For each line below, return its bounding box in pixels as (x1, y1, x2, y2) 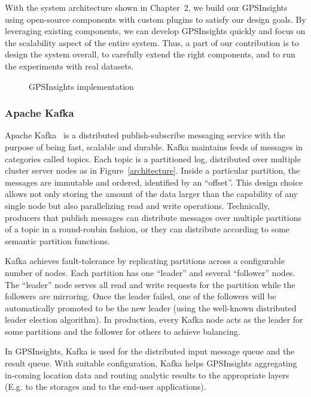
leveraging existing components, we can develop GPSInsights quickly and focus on (5, 25, 306, 37)
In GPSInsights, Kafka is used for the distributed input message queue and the (5, 345, 295, 357)
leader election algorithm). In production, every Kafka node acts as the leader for (5, 313, 303, 326)
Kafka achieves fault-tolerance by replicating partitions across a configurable (5, 254, 285, 267)
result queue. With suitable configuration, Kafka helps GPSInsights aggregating (5, 357, 297, 369)
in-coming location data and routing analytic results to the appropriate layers (5, 368, 289, 381)
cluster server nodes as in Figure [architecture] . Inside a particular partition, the (5, 164, 300, 177)
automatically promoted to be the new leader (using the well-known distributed (5, 301, 297, 314)
